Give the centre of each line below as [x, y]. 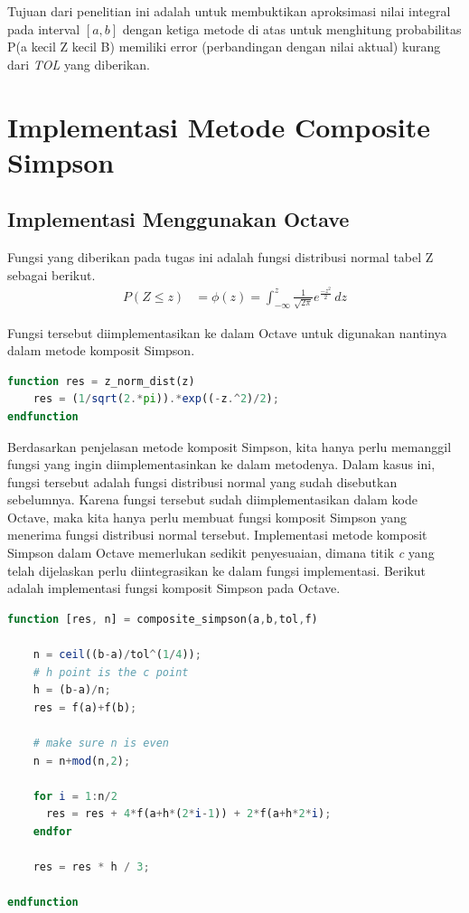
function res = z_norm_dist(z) [101, 381]
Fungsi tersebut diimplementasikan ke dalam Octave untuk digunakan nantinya [227, 332]
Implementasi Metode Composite [219, 126]
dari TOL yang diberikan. [79, 64]
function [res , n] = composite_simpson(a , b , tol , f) [163, 619]
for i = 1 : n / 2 [75, 796]
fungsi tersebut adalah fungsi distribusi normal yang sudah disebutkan [202, 481]
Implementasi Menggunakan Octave [178, 219]
